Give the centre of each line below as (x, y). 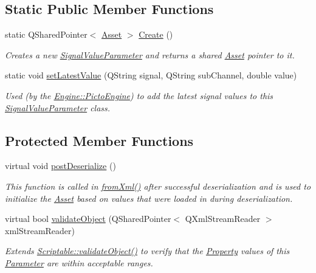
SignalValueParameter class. (58, 107)
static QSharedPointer (46, 34)
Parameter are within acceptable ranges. (79, 262)
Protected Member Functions (99, 140)
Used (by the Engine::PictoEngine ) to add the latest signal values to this (139, 95)
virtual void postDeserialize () (60, 166)
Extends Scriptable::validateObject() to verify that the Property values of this (147, 251)
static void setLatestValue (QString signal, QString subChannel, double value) (151, 75)
